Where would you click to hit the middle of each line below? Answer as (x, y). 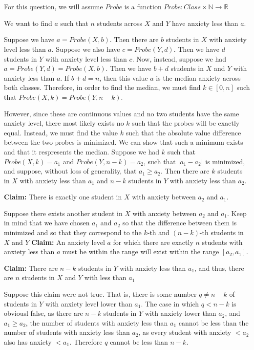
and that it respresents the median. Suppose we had (82, 151)
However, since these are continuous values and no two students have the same (122, 113)
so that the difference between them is (180, 223)
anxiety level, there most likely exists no (64, 123)
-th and (158, 232)
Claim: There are (31, 268)
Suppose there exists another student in (63, 213)
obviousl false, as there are (43, 313)
